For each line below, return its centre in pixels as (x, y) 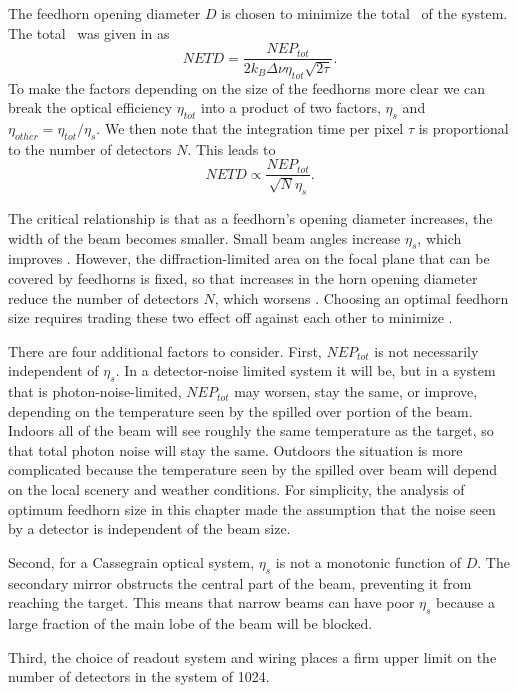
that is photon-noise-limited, (95, 391)
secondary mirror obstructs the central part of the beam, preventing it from (240, 582)
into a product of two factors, (291, 107)
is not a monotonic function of (368, 561)
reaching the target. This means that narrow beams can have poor (211, 602)
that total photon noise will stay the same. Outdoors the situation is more (235, 449)
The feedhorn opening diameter (104, 13)
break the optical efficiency (90, 107)
